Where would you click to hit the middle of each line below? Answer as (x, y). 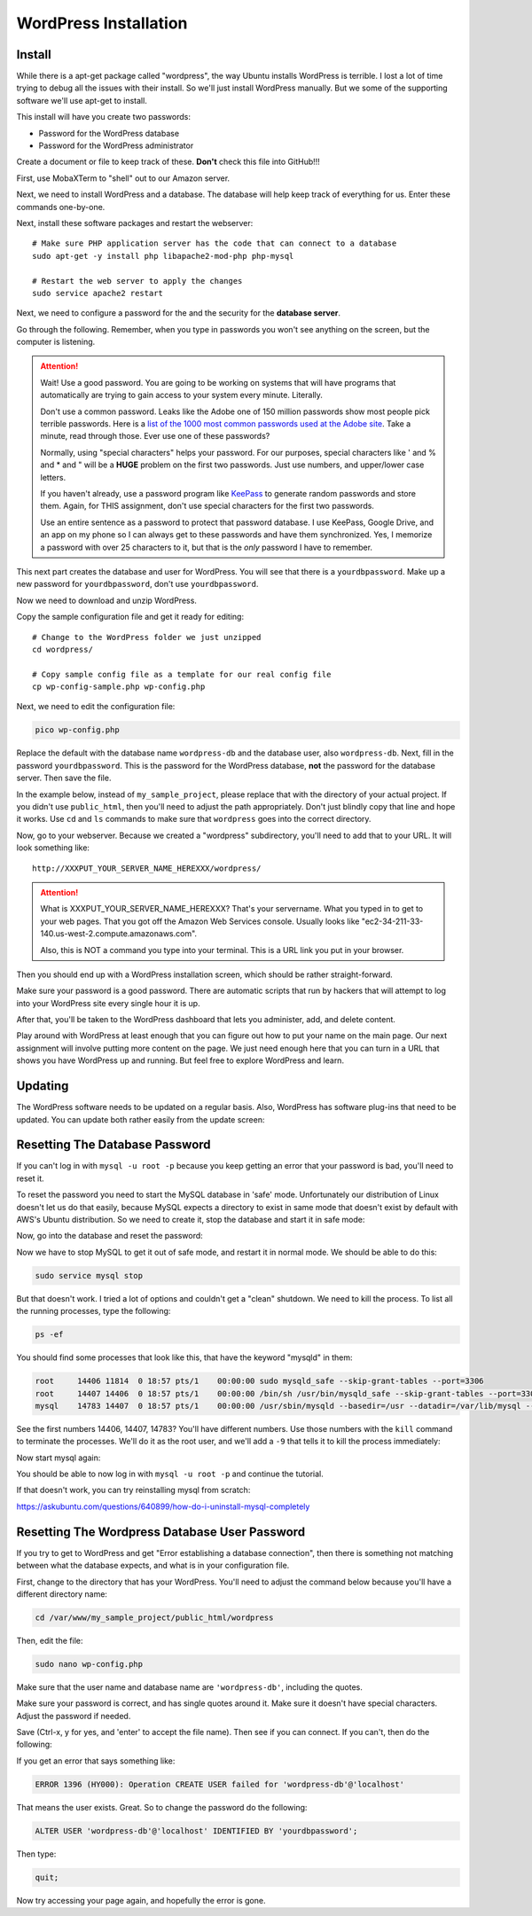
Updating (43, 1086)
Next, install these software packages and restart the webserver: (135, 223)
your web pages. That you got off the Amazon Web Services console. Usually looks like (200, 921)
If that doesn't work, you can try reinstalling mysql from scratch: (133, 1490)
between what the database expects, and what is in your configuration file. (153, 1566)
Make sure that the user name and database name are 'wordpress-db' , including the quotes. (189, 1687)
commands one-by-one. (61, 207)
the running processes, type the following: (94, 1311)
